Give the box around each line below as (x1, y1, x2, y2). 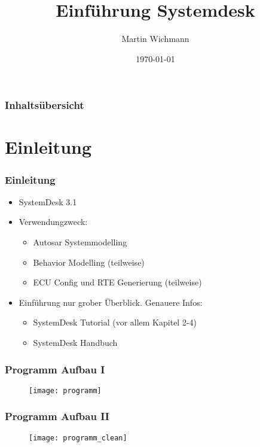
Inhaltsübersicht (5, 98, 84, 112)
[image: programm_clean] (29, 433, 127, 442)
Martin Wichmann (121, 32, 189, 45)
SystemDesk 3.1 (19, 195, 77, 208)
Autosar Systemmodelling (33, 236, 127, 248)
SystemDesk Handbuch (33, 336, 118, 348)
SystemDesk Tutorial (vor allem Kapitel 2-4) (33, 316, 197, 329)
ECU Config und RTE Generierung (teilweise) (33, 276, 202, 288)
